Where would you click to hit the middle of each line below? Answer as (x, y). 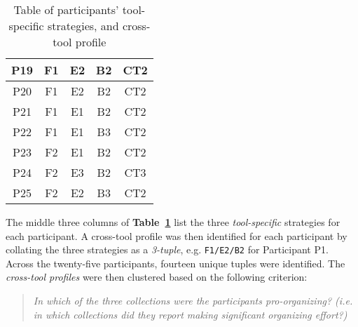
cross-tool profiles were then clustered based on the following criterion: (157, 277)
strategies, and (83, 26)
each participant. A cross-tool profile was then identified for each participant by (177, 235)
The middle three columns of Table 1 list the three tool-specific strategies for (173, 222)
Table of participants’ (66, 9)
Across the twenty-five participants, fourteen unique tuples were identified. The (175, 263)
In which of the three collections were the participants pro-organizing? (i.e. (193, 301)
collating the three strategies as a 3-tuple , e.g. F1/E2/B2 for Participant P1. (167, 249)
